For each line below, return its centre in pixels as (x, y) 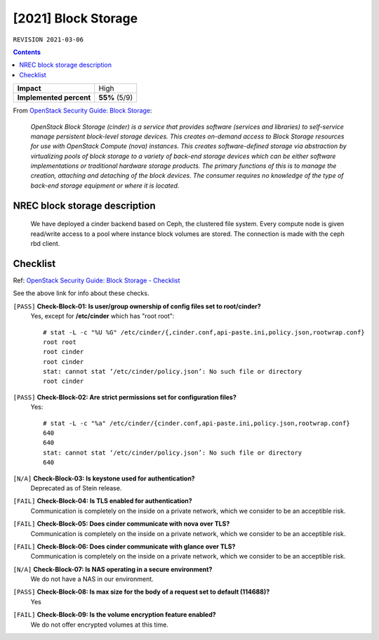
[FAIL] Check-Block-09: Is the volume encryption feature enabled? (115, 615)
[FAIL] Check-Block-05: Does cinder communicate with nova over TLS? (121, 524)
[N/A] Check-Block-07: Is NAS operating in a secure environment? (113, 569)
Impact (29, 89)
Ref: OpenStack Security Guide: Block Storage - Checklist (97, 280)
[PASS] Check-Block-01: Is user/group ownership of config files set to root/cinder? (137, 306)
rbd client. (45, 244)
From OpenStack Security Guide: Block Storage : (82, 111)
